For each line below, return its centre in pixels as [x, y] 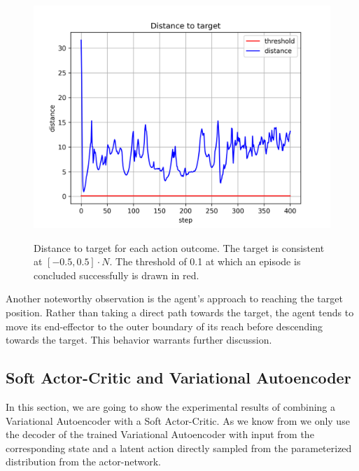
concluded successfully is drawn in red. [117, 275]
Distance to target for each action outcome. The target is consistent [179, 247]
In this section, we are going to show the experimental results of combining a [171, 406]
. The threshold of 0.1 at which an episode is [205, 261]
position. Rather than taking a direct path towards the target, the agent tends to [180, 312]
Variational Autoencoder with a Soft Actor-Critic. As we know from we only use [178, 420]
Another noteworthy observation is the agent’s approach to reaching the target [174, 298]
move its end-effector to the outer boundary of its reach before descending [164, 326]
